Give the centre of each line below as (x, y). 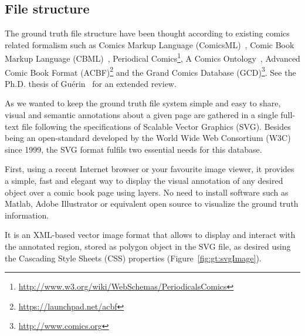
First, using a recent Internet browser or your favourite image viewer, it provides (150, 169)
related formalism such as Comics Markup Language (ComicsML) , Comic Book (150, 44)
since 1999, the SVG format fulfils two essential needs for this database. (133, 149)
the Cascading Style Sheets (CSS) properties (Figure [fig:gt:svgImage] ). (133, 258)
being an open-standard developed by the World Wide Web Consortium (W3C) (148, 138)
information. (27, 215)
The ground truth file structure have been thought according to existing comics (147, 33)
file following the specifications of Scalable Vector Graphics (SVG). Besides (156, 126)
